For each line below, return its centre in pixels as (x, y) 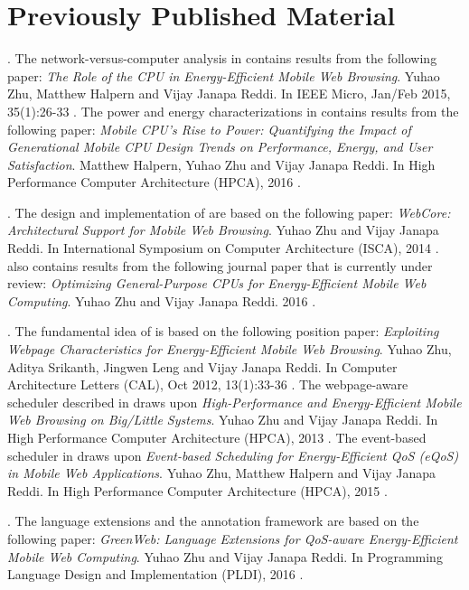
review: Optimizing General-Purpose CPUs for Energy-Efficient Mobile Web (217, 283)
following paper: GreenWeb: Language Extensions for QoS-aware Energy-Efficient (233, 538)
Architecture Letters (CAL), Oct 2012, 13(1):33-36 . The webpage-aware (208, 384)
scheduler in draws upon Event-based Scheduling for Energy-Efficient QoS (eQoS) (233, 455)
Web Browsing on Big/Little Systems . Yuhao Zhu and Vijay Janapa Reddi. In (223, 420)
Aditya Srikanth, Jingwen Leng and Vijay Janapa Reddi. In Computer (202, 366)
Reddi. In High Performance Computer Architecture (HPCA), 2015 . (197, 490)
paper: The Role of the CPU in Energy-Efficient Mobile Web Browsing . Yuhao (224, 75)
